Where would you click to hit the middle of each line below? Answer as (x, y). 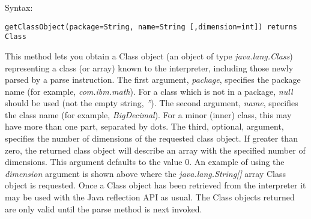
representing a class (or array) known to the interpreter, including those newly (149, 67)
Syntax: (19, 7)
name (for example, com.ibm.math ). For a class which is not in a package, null (149, 91)
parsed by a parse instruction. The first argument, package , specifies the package (153, 79)
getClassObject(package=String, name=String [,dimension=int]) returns (151, 27)
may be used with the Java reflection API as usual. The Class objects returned (150, 197)
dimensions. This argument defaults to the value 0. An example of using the (145, 162)
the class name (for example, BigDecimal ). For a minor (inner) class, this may (148, 114)
